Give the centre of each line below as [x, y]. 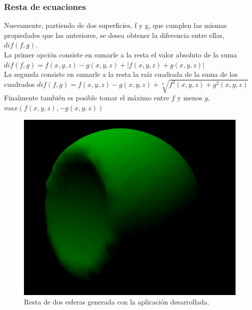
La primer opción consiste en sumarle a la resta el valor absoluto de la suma [121, 54]
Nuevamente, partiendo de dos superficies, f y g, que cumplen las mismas [116, 25]
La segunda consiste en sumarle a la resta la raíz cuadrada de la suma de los [121, 74]
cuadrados [19, 84]
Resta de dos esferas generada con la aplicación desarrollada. [117, 302]
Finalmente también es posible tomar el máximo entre [87, 98]
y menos [190, 98]
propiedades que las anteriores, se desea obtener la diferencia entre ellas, [114, 35]
